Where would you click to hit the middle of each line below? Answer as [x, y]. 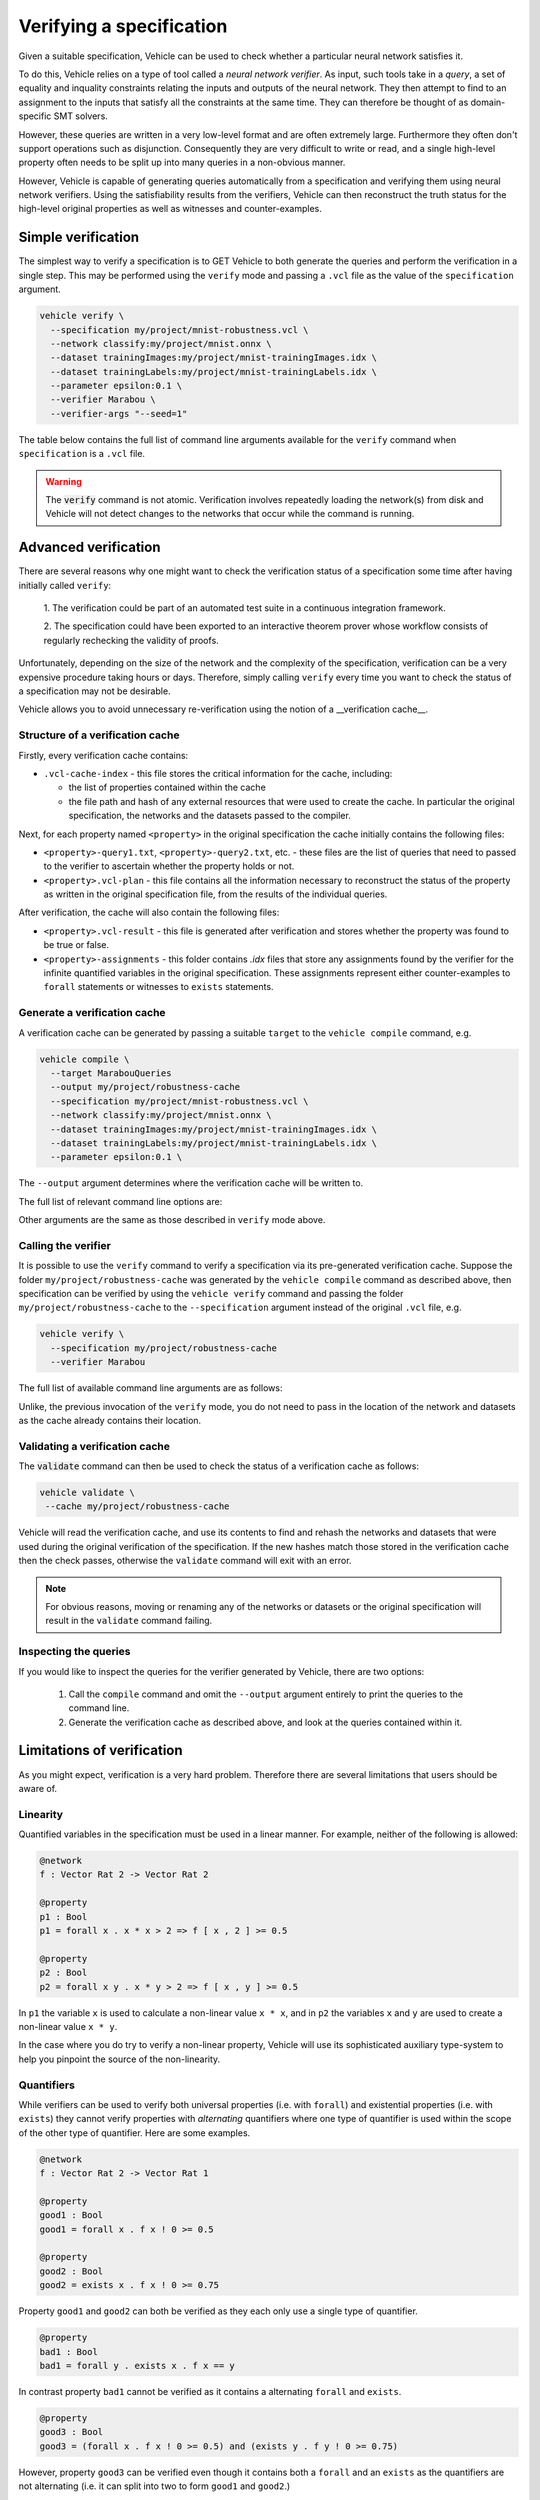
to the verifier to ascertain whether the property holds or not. [169, 866]
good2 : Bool [71, 2271]
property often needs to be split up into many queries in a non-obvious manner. [182, 162]
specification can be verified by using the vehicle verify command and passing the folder [211, 1293]
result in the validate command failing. [129, 1621]
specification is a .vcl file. [81, 454]
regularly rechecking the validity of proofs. [131, 640]
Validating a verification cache [94, 1446]
